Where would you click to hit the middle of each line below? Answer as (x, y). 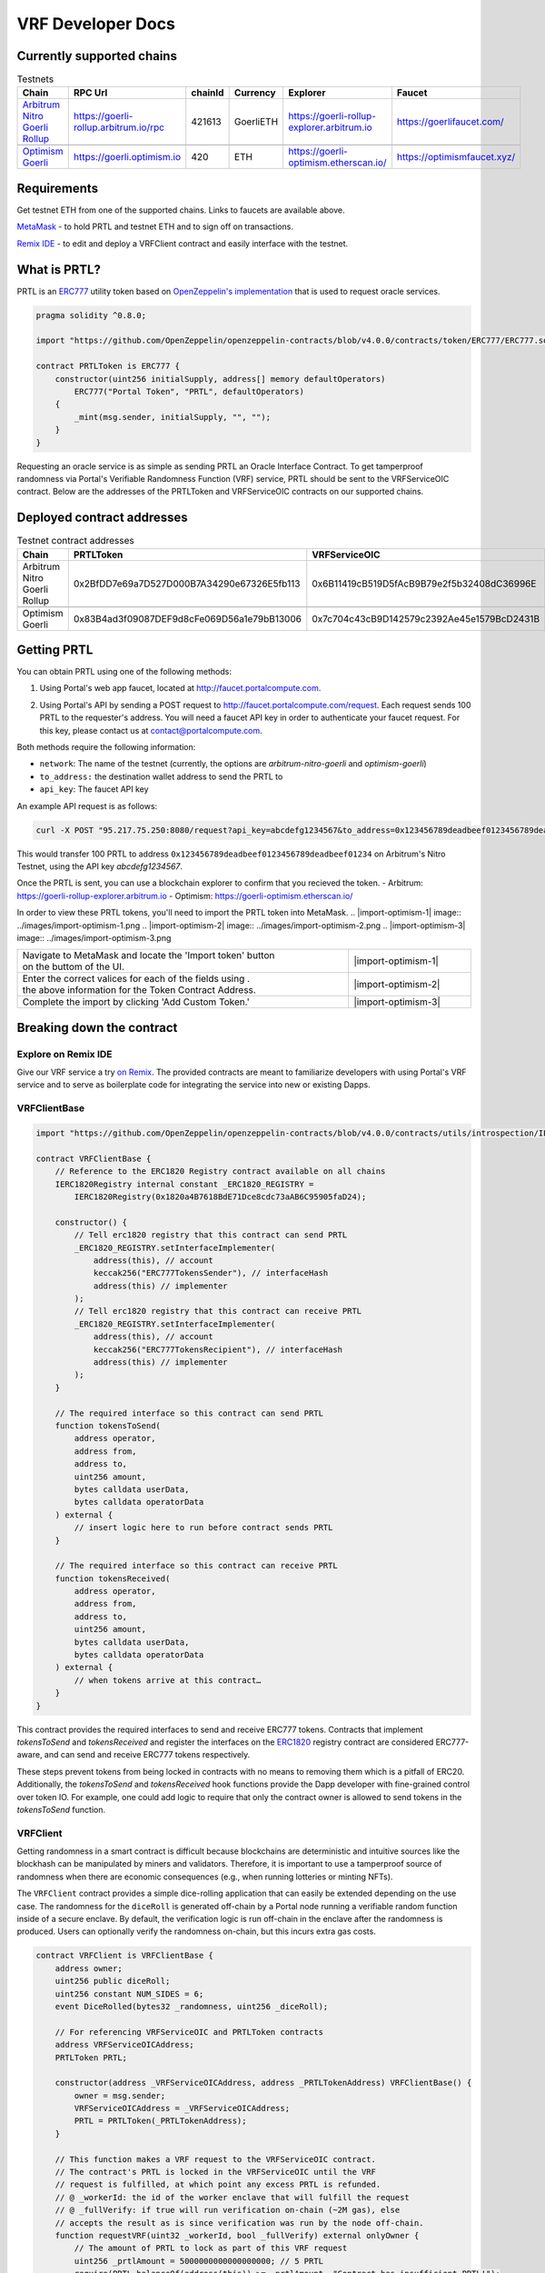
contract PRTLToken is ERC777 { (108, 366)
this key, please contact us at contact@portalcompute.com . (151, 730)
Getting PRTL (55, 650)
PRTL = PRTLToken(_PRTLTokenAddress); (160, 2121)
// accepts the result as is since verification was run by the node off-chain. (239, 2223)
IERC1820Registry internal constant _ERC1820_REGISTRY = (184, 1184)
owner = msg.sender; (120, 2095)
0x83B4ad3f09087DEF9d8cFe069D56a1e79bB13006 (187, 618)
